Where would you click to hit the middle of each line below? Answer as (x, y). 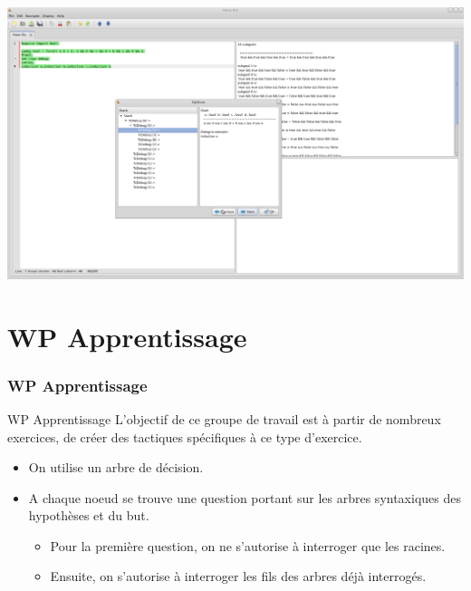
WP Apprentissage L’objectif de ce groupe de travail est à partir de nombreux (224, 418)
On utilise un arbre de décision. (116, 467)
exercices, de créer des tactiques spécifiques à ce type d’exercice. (185, 436)
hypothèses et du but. (89, 515)
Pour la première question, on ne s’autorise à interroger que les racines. (248, 545)
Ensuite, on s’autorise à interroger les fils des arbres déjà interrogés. (238, 576)
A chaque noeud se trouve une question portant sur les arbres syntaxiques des (245, 497)
